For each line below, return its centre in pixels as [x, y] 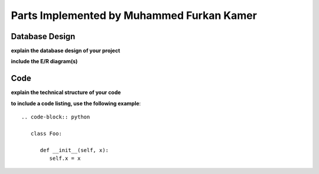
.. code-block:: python [56, 117]
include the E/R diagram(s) [44, 62]
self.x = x [65, 159]
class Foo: [46, 133]
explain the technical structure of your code [66, 92]
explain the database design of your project [66, 51]
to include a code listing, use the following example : [76, 103]
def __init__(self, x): [74, 150]
